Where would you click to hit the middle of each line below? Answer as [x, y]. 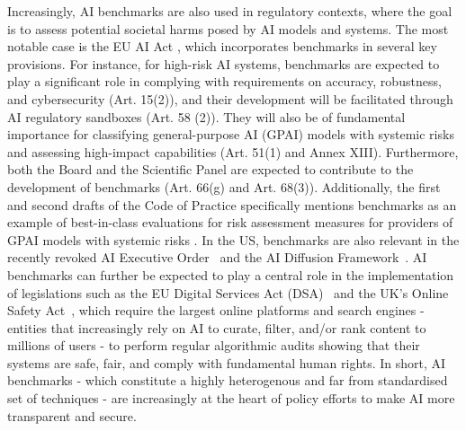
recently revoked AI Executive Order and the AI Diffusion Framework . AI [217, 257]
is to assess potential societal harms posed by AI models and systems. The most [228, 28]
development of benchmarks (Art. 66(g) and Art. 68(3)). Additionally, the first [224, 186]
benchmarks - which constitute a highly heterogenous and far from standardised [228, 380]
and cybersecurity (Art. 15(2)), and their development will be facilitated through [230, 98]
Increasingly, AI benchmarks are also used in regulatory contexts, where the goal [230, 11]
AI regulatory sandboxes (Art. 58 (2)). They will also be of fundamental [206, 116]
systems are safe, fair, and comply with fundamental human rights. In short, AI [227, 362]
